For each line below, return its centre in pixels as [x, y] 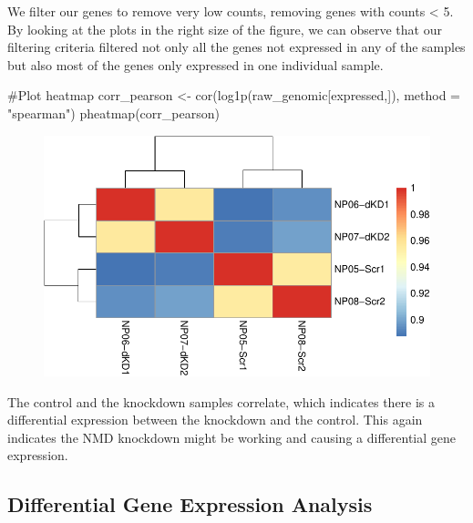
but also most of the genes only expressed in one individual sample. [195, 64]
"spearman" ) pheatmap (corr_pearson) [113, 113]
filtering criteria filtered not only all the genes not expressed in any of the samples [236, 47]
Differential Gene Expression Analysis [190, 504]
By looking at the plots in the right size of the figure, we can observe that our [225, 29]
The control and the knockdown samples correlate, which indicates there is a [221, 401]
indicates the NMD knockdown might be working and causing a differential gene [231, 437]
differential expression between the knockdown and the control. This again [215, 420]
